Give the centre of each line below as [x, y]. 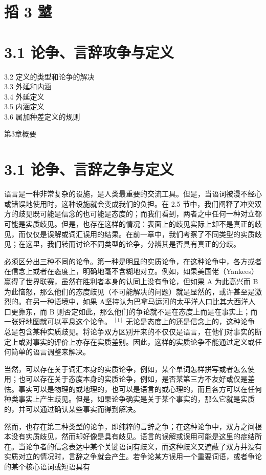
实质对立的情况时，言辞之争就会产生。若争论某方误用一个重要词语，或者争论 [133, 456]
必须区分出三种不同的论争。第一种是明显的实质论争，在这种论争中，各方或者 [133, 261]
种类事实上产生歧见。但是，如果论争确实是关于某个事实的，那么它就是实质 [129, 399]
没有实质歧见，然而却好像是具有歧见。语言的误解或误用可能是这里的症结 [133, 436]
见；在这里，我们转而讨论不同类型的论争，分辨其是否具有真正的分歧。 [122, 244]
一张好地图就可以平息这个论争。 [58, 321]
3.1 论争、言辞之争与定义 [89, 169]
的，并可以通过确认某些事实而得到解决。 [72, 409]
